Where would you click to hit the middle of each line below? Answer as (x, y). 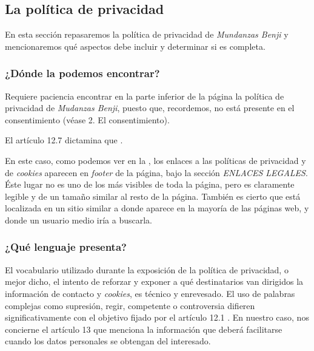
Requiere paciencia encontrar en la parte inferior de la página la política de (145, 96)
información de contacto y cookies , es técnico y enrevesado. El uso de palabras (150, 293)
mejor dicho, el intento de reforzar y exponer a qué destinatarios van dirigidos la (154, 281)
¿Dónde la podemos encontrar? (82, 73)
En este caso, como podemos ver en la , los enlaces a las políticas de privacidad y (155, 160)
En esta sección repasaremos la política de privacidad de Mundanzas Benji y (147, 34)
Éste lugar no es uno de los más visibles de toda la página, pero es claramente (150, 184)
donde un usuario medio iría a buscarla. (78, 220)
